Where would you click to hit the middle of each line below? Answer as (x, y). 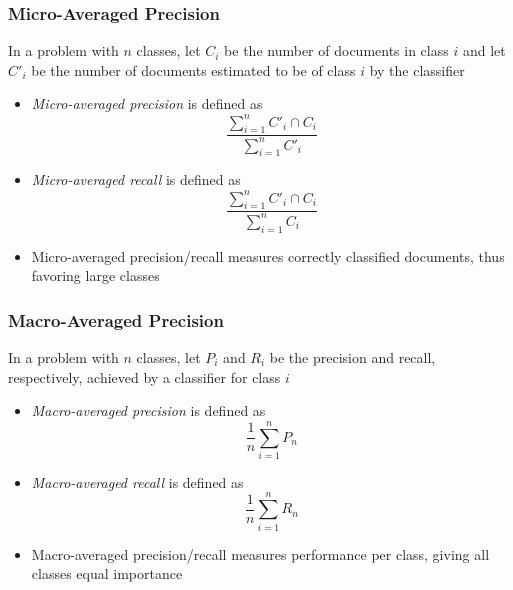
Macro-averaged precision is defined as (148, 410)
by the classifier (417, 69)
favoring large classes (95, 275)
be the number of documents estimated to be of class (193, 69)
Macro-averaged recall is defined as (137, 481)
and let (484, 50)
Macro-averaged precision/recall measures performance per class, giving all (260, 553)
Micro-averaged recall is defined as (136, 179)
